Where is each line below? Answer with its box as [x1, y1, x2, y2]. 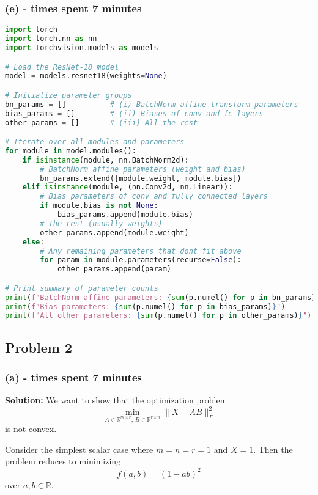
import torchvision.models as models [5, 43, 158, 52]
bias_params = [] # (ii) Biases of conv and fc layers [5, 109, 264, 118]
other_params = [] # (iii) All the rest [5, 118, 198, 127]
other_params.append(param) [57, 265, 172, 274]
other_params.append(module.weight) [40, 228, 189, 237]
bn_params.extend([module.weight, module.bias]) [40, 174, 242, 183]
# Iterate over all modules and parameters [5, 137, 185, 147]
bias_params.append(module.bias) [57, 210, 193, 219]
